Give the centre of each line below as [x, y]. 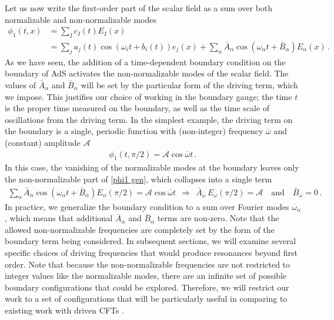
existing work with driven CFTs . [65, 310]
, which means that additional [59, 218]
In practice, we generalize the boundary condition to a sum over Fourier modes [147, 206]
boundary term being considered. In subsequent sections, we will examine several [151, 241]
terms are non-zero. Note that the [218, 218]
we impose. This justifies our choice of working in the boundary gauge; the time [148, 96]
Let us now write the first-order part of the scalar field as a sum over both [139, 8]
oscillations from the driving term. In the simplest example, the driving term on [149, 119]
